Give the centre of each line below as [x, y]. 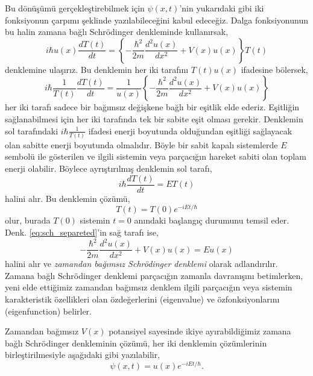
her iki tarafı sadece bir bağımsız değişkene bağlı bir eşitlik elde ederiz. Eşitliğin [152, 107]
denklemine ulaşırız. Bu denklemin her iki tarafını [97, 69]
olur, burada [28, 220]
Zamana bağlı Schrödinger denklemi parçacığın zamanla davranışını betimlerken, [154, 275]
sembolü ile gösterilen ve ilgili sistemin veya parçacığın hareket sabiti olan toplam [156, 156]
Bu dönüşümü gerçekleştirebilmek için [75, 8]
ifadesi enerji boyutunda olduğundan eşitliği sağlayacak [190, 130]
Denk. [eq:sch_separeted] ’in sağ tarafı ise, [82, 232]
